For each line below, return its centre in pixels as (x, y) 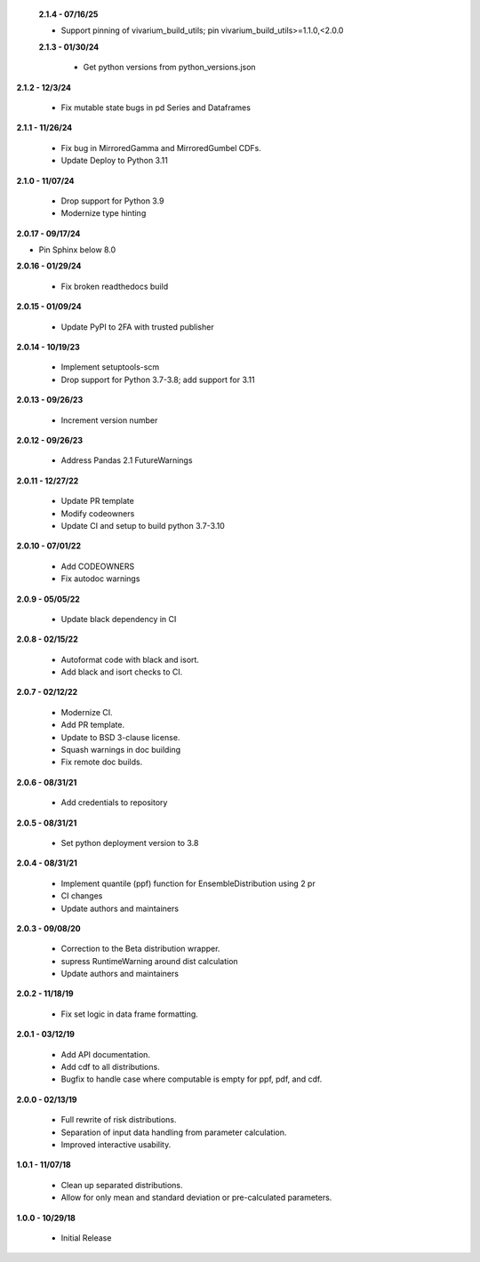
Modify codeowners (98, 513)
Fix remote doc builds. (102, 762)
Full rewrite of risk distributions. (119, 1120)
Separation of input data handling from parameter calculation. (174, 1132)
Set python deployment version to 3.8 (130, 843)
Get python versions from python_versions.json (170, 68)
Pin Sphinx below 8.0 (77, 250)
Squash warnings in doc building (121, 750)
